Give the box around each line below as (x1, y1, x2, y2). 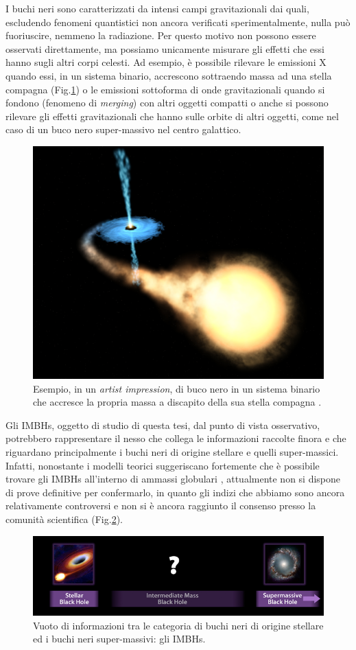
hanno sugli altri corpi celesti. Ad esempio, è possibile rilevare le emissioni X (5, 55, 327, 69)
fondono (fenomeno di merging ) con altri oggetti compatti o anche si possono (5, 95, 329, 110)
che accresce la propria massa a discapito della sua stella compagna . (33, 395, 322, 409)
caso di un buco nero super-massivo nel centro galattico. (5, 122, 241, 137)
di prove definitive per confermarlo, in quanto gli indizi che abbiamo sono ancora (5, 485, 345, 499)
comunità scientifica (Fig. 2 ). (5, 511, 123, 526)
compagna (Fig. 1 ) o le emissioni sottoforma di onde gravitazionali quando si (5, 82, 325, 96)
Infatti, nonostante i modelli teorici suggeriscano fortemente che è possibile (5, 458, 320, 472)
